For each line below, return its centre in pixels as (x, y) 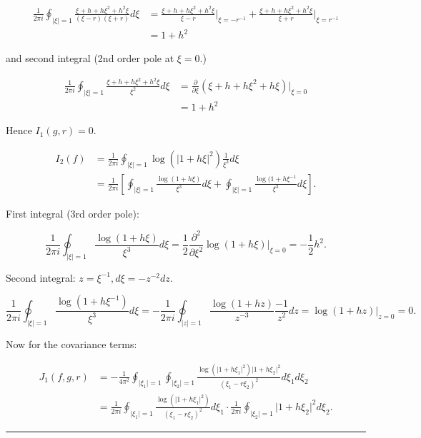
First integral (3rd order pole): (73, 213)
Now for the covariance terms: (71, 343)
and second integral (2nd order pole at (90, 58)
